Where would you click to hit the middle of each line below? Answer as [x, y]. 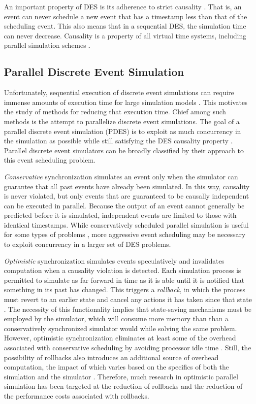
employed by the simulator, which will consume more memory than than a [116, 319]
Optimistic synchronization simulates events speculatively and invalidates [114, 260]
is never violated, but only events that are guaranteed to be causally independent [127, 196]
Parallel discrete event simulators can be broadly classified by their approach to [124, 150]
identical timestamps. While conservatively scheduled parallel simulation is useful [127, 224]
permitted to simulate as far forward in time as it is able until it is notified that [124, 280]
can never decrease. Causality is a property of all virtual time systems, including [125, 35]
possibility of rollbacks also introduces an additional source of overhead [111, 357]
